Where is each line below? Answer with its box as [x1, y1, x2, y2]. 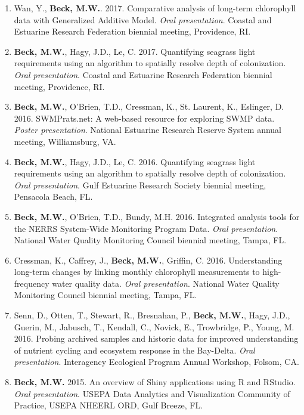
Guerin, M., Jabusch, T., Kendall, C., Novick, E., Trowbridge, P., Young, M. [14, 320, 294, 333]
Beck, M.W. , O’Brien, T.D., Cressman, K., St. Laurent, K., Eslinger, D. [14, 100, 284, 113]
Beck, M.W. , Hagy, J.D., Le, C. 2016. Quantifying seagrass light [14, 155, 256, 168]
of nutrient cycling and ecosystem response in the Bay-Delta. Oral [14, 343, 255, 356]
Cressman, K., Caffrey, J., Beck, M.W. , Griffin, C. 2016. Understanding [14, 253, 283, 266]
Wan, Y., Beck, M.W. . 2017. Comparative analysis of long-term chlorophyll [14, 2, 296, 14]
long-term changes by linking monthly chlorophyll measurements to [14, 265, 260, 278]
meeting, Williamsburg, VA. [14, 135, 116, 147]
